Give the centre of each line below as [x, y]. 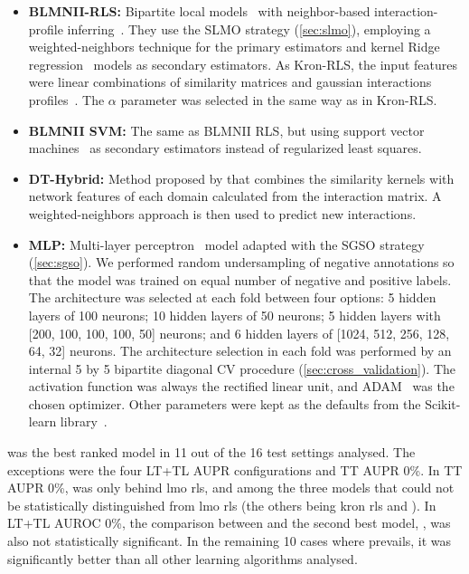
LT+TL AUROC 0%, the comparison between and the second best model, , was [229, 523]
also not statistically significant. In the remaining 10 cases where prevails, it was [230, 541]
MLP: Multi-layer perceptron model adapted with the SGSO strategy [226, 244]
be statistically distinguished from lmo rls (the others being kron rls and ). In [222, 505]
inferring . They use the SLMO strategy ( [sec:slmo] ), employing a [249, 29]
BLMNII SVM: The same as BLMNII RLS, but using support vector [226, 130]
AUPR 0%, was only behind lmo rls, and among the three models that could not [231, 488]
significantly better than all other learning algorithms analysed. [183, 558]
